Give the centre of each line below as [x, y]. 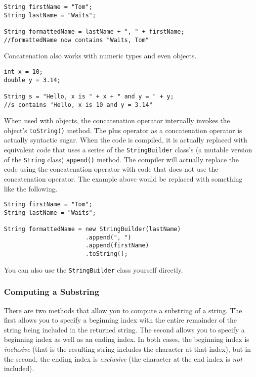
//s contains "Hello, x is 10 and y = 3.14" [78, 105]
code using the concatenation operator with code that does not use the [111, 169]
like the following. [31, 188]
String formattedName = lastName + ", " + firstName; [94, 31]
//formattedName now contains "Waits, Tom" [77, 40]
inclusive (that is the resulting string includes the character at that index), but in [128, 349]
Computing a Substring [52, 292]
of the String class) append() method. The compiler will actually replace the [121, 159]
